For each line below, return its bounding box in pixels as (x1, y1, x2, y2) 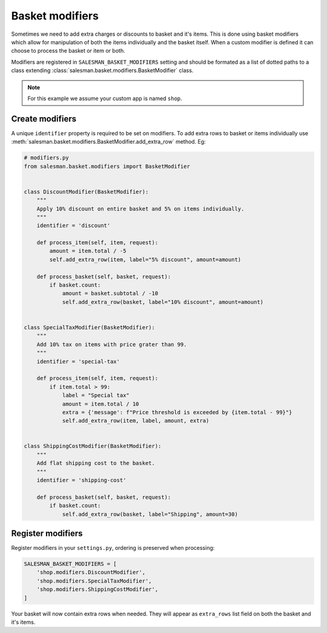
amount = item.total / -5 (49, 247, 127, 255)
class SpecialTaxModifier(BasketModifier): (24, 324, 156, 330)
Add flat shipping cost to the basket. (36, 460, 156, 467)
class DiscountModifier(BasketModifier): (24, 188, 149, 195)
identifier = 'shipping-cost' (36, 477, 127, 484)
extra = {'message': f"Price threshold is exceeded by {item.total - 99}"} (62, 409, 292, 415)
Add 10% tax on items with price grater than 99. (36, 341, 187, 348)
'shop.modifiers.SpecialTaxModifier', (36, 577, 152, 584)
